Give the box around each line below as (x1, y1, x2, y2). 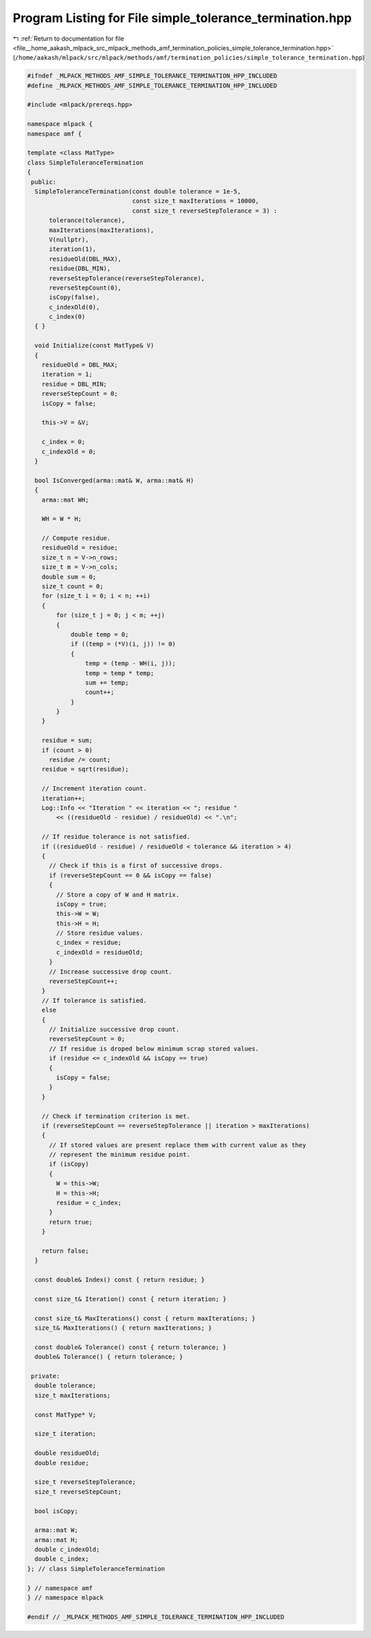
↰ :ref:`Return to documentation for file (12, 34, 124, 43)
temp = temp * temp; (85, 669, 155, 677)
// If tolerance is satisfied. (41, 997, 147, 1004)
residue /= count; (49, 756, 111, 764)
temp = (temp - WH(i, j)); (85, 659, 177, 668)
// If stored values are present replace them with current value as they (49, 1141, 306, 1149)
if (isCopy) (49, 1160, 89, 1168)
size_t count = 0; (41, 582, 104, 591)
